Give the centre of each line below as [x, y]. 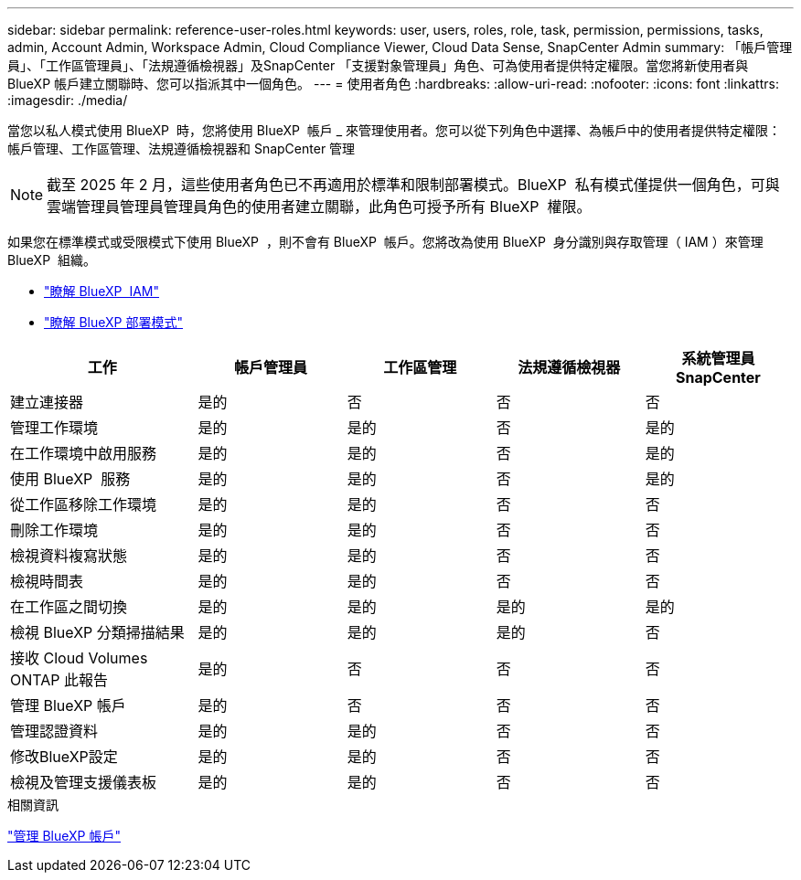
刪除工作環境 [54, 530]
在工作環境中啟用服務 [84, 453]
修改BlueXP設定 [64, 757]
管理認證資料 [54, 731]
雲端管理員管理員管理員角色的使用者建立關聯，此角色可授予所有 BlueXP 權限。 [319, 207]
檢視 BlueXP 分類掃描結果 [97, 632]
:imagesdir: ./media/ [68, 100]
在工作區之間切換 [69, 607]
